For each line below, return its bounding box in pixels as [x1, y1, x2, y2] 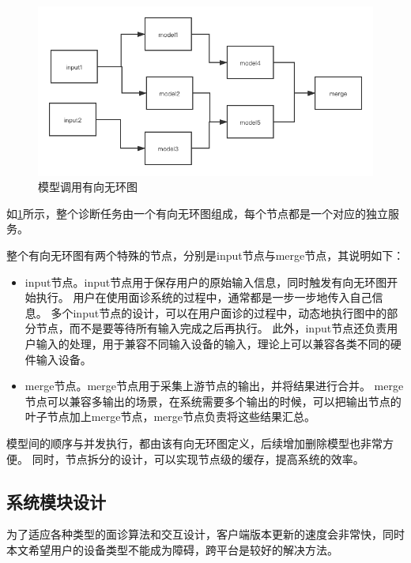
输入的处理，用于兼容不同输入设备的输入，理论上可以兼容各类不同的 [36, 335, 390, 351]
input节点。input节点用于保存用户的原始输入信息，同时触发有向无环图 [25, 273, 387, 290]
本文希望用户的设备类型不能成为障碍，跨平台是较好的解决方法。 [6, 541, 338, 557]
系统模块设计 [6, 489, 106, 513]
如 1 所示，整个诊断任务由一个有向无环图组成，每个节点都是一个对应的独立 [6, 205, 388, 221]
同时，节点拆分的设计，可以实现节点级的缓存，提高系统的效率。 [32, 450, 364, 467]
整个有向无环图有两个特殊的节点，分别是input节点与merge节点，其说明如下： [6, 247, 405, 263]
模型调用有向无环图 [38, 178, 138, 195]
